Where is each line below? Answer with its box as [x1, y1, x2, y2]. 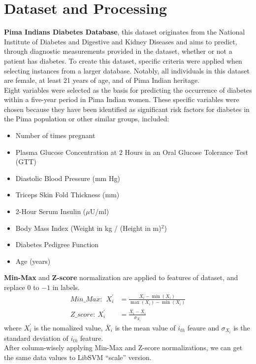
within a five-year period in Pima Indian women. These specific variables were [4, 94, 239, 105]
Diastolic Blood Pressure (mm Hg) [15, 173, 120, 183]
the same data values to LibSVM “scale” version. [4, 352, 152, 363]
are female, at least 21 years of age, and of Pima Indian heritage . [4, 75, 200, 85]
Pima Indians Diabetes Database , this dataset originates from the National [4, 27, 245, 37]
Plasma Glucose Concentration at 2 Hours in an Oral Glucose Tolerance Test [15, 146, 249, 157]
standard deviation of [4, 332, 68, 343]
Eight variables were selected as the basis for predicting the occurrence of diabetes [4, 84, 252, 95]
